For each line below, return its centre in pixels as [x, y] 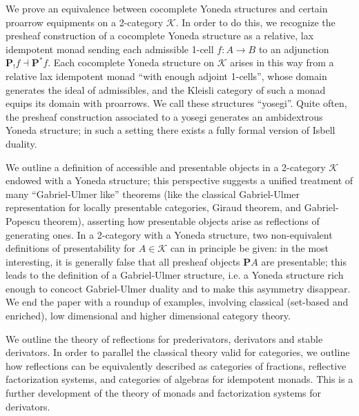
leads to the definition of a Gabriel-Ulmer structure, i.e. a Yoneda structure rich [175, 275]
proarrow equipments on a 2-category [85, 22]
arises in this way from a [282, 62]
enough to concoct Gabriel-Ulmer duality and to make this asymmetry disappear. [178, 288]
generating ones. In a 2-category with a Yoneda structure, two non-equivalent [169, 234]
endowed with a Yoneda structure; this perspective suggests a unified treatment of [179, 180]
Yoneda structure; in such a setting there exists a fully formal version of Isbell [171, 130]
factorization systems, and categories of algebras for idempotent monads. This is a [179, 379]
